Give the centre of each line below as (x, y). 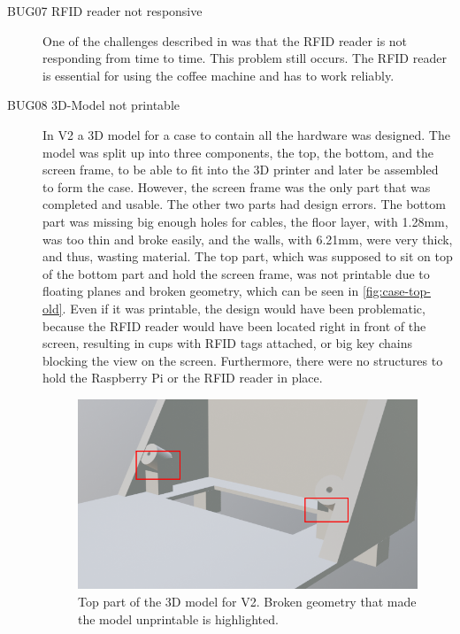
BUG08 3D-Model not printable (93, 105)
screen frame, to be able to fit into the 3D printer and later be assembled (241, 170)
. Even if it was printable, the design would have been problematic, (244, 308)
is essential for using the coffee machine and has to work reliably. (218, 75)
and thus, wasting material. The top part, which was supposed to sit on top (248, 256)
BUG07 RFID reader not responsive (105, 11)
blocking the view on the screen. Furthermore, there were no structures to (243, 360)
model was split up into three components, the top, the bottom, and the (238, 152)
